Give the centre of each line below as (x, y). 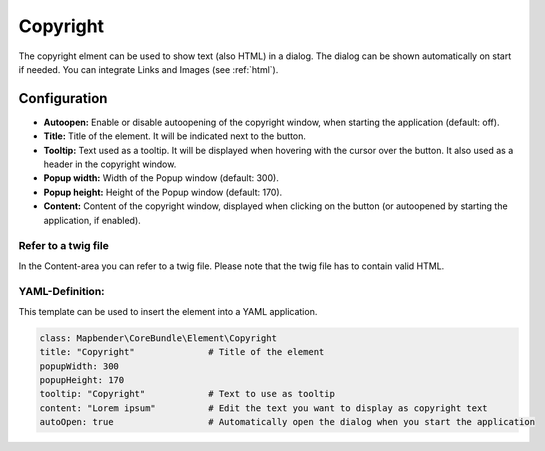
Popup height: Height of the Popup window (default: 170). (163, 192)
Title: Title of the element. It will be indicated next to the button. (175, 136)
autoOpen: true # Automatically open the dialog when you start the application (287, 422)
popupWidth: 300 (79, 366)
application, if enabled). (92, 220)
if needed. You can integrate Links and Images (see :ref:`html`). (148, 69)
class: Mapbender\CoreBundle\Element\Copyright (158, 338)
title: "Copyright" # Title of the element (182, 352)
